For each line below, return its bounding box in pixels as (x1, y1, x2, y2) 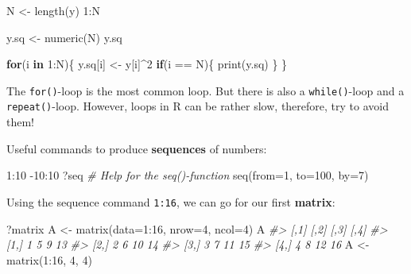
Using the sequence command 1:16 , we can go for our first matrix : (6, 193, 335, 210)
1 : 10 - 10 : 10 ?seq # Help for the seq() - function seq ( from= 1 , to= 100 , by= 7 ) (6, 167, 369, 183)
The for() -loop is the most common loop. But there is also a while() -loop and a (6, 82, 405, 98)
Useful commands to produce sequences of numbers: (6, 140, 267, 156)
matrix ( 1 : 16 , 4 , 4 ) (6, 251, 92, 268)
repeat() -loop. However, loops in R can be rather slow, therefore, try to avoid (6, 98, 389, 114)
